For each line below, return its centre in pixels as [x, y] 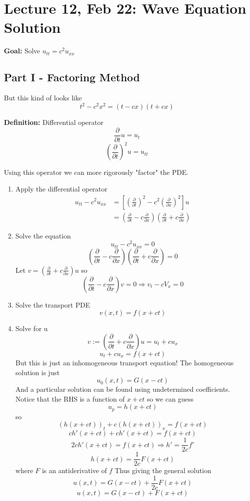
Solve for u [31, 328]
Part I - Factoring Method [72, 77]
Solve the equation [43, 235]
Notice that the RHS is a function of [70, 398]
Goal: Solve [22, 51]
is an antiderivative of [74, 470]
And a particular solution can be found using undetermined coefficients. [123, 389]
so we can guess [170, 398]
